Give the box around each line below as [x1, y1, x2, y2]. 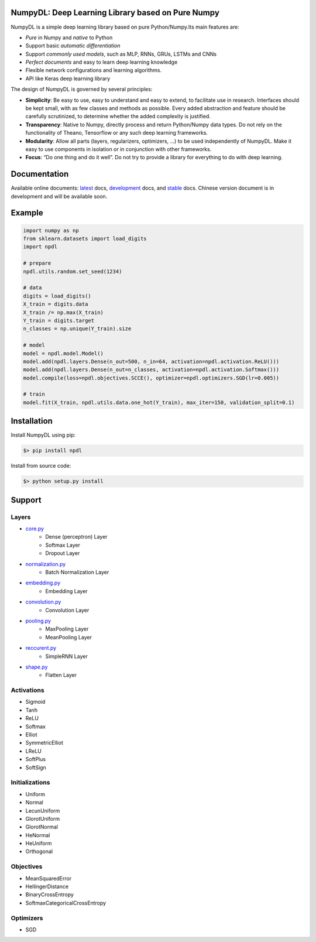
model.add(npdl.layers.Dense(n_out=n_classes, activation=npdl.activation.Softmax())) [23, 366, 280, 373]
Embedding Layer [45, 587, 88, 594]
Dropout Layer [45, 550, 80, 557]
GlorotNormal [25, 823, 59, 831]
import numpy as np [23, 227, 79, 234]
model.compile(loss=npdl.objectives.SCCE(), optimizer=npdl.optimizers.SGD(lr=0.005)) [23, 375, 280, 381]
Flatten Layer [45, 672, 77, 679]
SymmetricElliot [25, 739, 64, 746]
